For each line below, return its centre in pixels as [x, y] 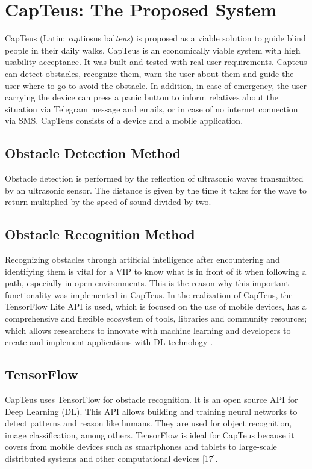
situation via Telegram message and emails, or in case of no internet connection [151, 109]
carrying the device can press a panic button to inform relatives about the [142, 97]
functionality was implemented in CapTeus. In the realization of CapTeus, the [149, 294]
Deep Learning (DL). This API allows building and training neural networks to [151, 411]
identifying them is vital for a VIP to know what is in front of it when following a [156, 271]
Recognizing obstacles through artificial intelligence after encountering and [142, 259]
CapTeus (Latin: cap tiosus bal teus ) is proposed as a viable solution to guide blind [155, 38]
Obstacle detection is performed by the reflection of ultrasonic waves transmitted [154, 178]
